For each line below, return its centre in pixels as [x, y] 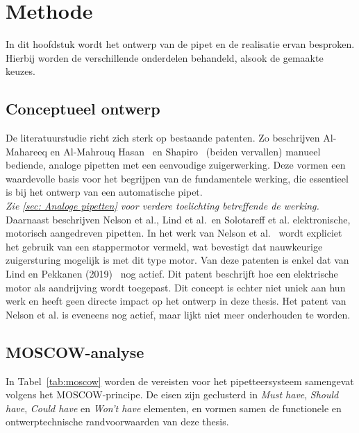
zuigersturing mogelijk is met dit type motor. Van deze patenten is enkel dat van [177, 260]
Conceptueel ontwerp [83, 109]
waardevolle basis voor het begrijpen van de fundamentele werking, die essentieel [177, 178]
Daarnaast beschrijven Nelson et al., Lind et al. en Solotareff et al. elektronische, [178, 219]
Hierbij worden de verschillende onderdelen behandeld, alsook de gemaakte [165, 57]
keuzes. [20, 71]
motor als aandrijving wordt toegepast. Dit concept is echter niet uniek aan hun [176, 287]
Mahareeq [26, 151]
